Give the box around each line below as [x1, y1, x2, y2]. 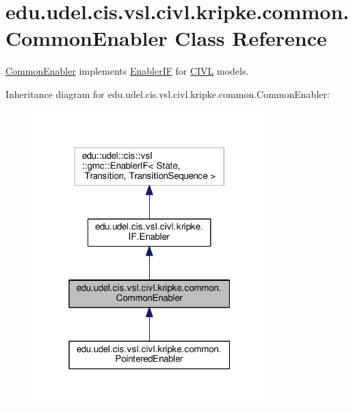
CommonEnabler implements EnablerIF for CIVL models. [5, 64, 249, 78]
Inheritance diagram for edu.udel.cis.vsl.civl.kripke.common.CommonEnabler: [5, 86, 330, 101]
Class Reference [174, 24, 327, 52]
